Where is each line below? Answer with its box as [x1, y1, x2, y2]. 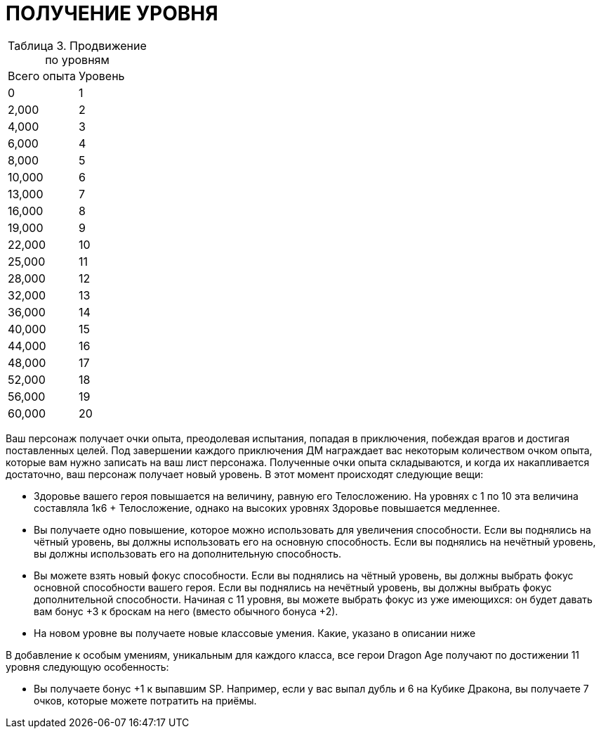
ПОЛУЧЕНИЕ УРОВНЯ [6, 1, 218, 25]
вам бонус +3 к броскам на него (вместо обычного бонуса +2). [34, 605, 338, 617]
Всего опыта [8, 68, 76, 83]
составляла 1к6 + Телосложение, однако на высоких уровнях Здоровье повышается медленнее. [34, 501, 501, 514]
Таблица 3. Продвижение [8, 38, 147, 53]
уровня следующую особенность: [6, 660, 169, 673]
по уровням [45, 52, 110, 67]
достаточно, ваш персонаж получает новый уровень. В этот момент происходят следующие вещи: [6, 468, 484, 480]
